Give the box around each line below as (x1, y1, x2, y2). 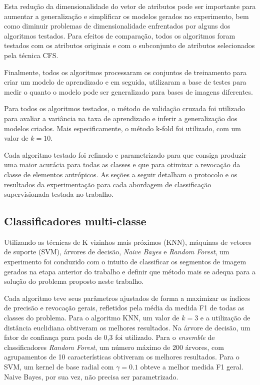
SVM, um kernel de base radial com (4, 361, 114, 372)
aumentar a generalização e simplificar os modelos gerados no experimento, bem (4, 11, 249, 21)
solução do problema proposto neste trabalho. (4, 276, 144, 286)
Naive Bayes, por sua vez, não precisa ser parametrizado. (4, 371, 178, 381)
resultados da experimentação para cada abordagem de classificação (4, 179, 211, 189)
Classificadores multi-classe (4, 213, 146, 229)
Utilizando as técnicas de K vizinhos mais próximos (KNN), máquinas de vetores (4, 236, 251, 247)
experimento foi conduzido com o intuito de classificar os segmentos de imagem (4, 256, 246, 267)
